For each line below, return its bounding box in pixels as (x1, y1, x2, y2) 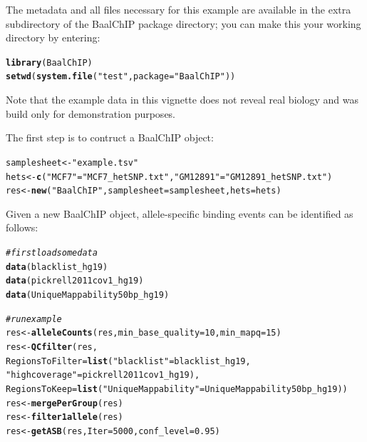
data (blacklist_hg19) (6, 261, 108, 272)
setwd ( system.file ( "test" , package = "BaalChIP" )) (6, 71, 236, 82)
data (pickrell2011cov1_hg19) (6, 276, 144, 286)
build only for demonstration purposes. (6, 106, 176, 121)
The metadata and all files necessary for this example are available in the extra (6, 2, 351, 16)
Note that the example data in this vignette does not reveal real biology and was (6, 92, 358, 107)
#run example (6, 313, 62, 324)
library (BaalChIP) (6, 57, 93, 68)
